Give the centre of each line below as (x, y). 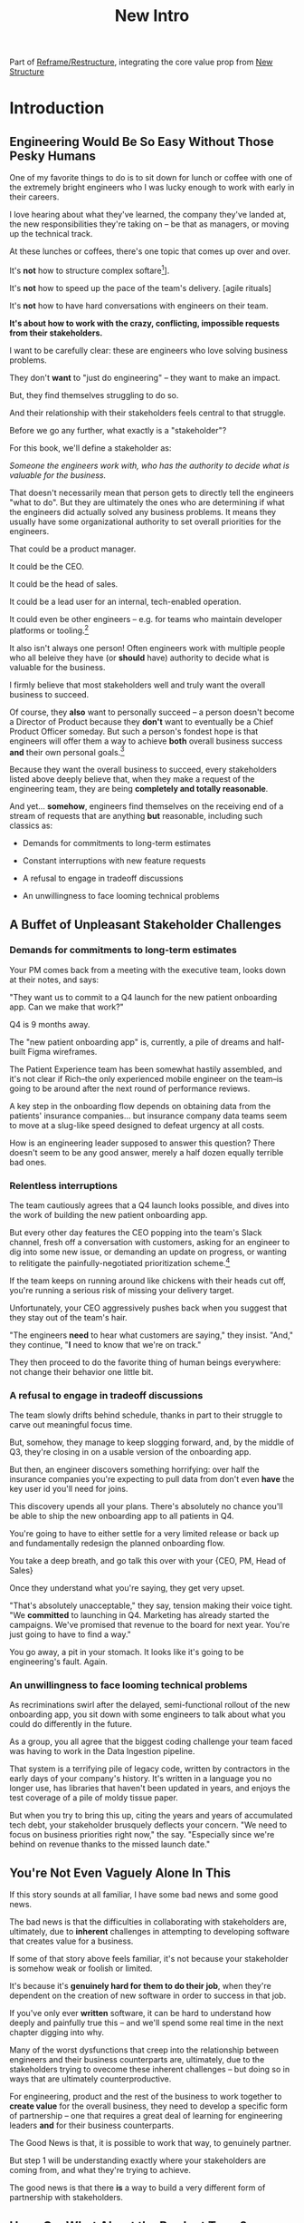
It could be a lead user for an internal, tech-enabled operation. (125, 601)
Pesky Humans (53, 156)
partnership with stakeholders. (66, 2198)
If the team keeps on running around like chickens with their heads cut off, (148, 1281)
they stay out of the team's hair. (69, 1317)
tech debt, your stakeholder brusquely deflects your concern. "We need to (148, 1825)
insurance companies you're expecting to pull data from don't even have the (152, 1479)
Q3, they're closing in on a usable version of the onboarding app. (130, 1452)
